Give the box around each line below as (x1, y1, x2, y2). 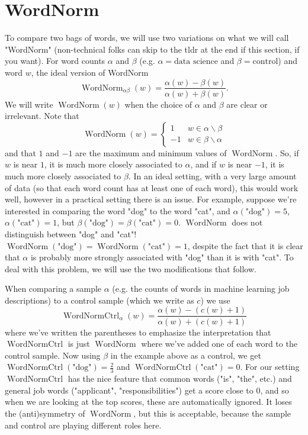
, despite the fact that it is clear (187, 239, 303, 252)
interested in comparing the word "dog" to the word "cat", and (5, 204, 230, 217)
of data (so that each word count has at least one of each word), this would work (5, 181, 299, 194)
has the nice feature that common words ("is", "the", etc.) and (68, 372, 292, 385)
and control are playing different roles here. (5, 418, 162, 431)
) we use (200, 294, 230, 306)
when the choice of (124, 98, 192, 110)
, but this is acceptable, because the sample (133, 407, 291, 419)
